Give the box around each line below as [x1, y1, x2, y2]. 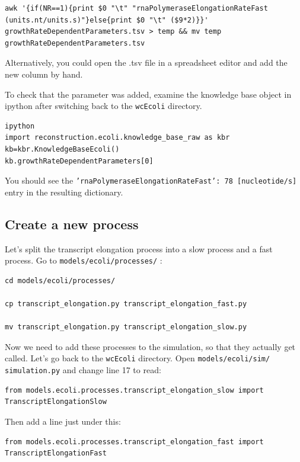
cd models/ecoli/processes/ [5, 276, 116, 285]
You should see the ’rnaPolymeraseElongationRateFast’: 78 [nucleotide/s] [5, 174, 297, 187]
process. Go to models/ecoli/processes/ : [5, 254, 162, 267]
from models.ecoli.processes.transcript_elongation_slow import [5, 386, 264, 394]
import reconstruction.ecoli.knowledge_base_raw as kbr [5, 133, 230, 142]
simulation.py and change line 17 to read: [5, 364, 161, 376]
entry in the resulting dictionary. [5, 185, 123, 198]
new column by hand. [5, 68, 83, 80]
